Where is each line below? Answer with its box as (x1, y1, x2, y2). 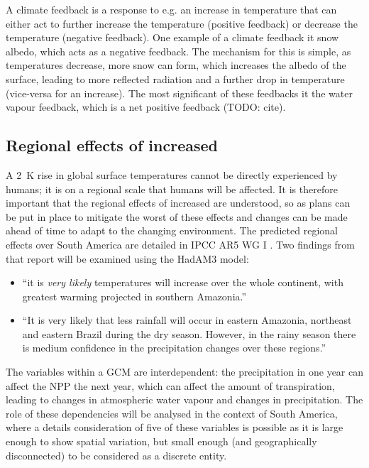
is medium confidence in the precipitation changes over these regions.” (22, 340, 326, 355)
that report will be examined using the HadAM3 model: (6, 251, 249, 266)
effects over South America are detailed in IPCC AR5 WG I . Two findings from (6, 236, 355, 251)
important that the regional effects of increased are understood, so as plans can (6, 195, 351, 210)
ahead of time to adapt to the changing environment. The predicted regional (6, 223, 338, 238)
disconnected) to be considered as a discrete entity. (6, 447, 227, 462)
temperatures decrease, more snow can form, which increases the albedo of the (6, 58, 346, 72)
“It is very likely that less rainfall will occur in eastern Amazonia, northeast (22, 312, 352, 327)
